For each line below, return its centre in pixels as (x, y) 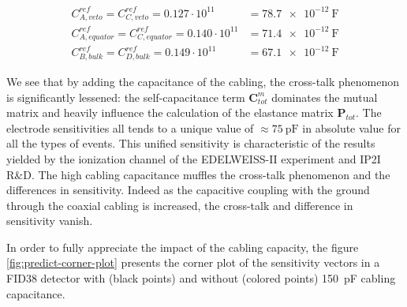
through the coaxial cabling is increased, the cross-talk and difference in (180, 205)
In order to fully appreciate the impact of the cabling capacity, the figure (183, 247)
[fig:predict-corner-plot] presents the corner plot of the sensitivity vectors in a (193, 262)
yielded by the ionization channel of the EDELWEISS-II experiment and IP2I (194, 158)
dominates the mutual (325, 97)
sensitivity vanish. (50, 221)
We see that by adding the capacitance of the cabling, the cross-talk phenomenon (203, 81)
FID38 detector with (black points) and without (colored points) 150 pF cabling (201, 278)
